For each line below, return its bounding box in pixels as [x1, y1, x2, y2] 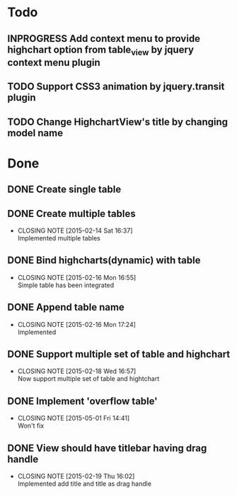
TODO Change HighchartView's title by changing [7, 116, 229, 128]
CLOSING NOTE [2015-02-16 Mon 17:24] [17, 320, 137, 328]
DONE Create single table [7, 184, 122, 196]
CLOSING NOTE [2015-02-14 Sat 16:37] [17, 226, 133, 235]
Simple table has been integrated [17, 281, 115, 289]
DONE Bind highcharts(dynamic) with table [7, 255, 201, 267]
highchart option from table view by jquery [7, 43, 195, 57]
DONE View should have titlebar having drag [7, 442, 207, 454]
